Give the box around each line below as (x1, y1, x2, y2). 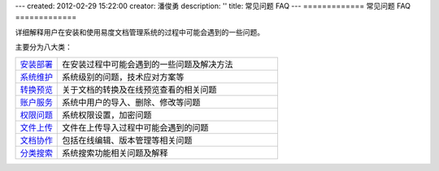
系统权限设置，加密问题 (62, 109, 152, 121)
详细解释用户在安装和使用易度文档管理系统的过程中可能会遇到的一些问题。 (15, 27, 264, 36)
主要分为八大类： (15, 42, 72, 52)
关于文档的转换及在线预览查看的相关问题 (62, 83, 217, 95)
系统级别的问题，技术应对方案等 (62, 71, 185, 83)
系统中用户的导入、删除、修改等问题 (62, 96, 201, 108)
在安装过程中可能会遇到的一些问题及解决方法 (62, 58, 233, 70)
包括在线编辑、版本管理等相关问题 (62, 135, 193, 146)
